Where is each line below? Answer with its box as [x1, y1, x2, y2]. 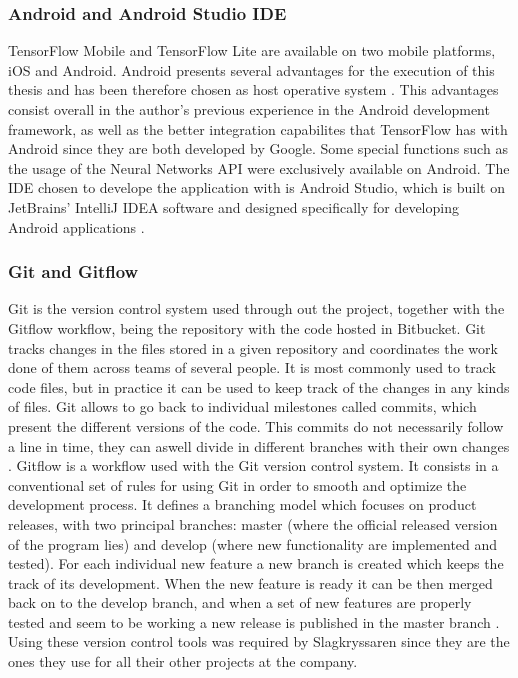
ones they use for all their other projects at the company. [8, 651, 358, 672]
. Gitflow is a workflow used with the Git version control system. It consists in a [8, 455, 499, 476]
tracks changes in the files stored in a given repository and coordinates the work [8, 337, 498, 358]
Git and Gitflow [8, 259, 139, 284]
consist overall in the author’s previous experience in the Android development [8, 99, 490, 119]
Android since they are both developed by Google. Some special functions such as [8, 138, 508, 159]
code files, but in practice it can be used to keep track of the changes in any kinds [8, 376, 510, 397]
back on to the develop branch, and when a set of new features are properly [8, 592, 472, 613]
